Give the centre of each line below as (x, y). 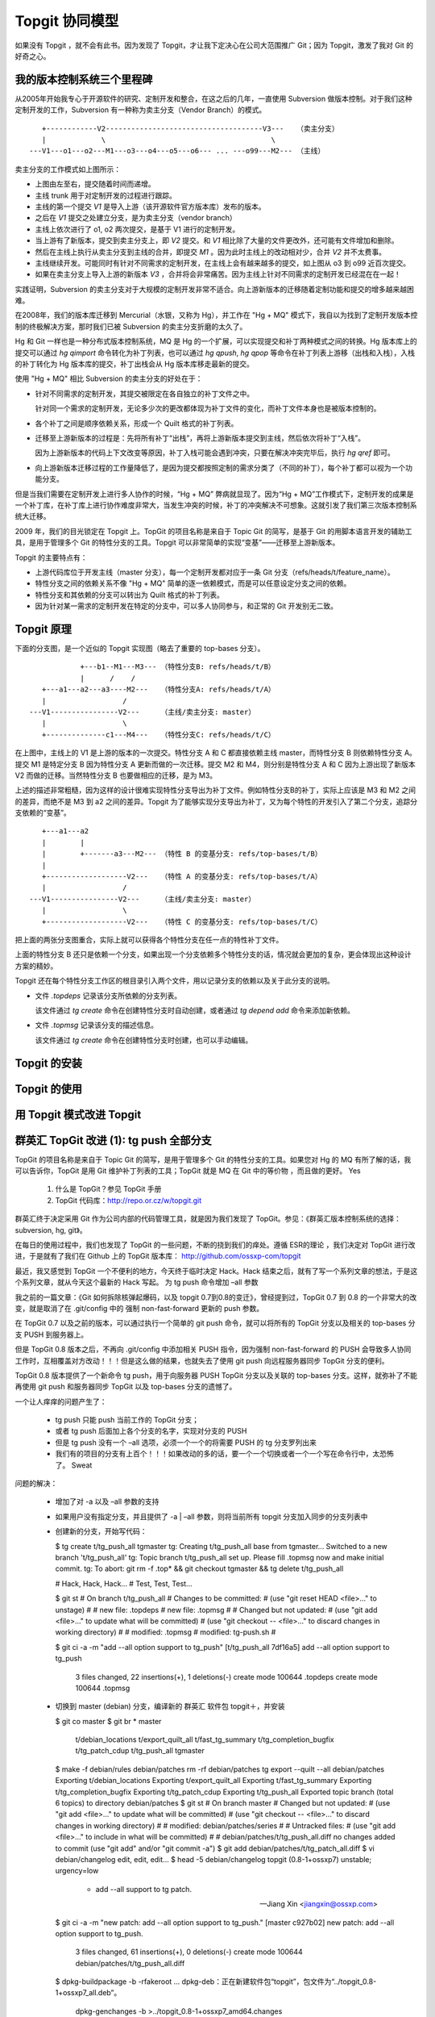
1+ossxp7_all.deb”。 (88, 1993)
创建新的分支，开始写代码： (101, 1531)
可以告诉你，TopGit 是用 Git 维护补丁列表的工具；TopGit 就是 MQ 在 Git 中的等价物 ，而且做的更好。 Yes (188, 1171)
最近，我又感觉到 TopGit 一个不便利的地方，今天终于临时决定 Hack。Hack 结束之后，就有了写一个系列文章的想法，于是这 (216, 1271)
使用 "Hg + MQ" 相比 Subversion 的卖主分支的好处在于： (109, 378)
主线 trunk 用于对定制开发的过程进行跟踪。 (106, 195)
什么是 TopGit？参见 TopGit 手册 (108, 1189)
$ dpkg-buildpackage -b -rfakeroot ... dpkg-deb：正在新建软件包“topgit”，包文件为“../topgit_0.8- (216, 1982)
